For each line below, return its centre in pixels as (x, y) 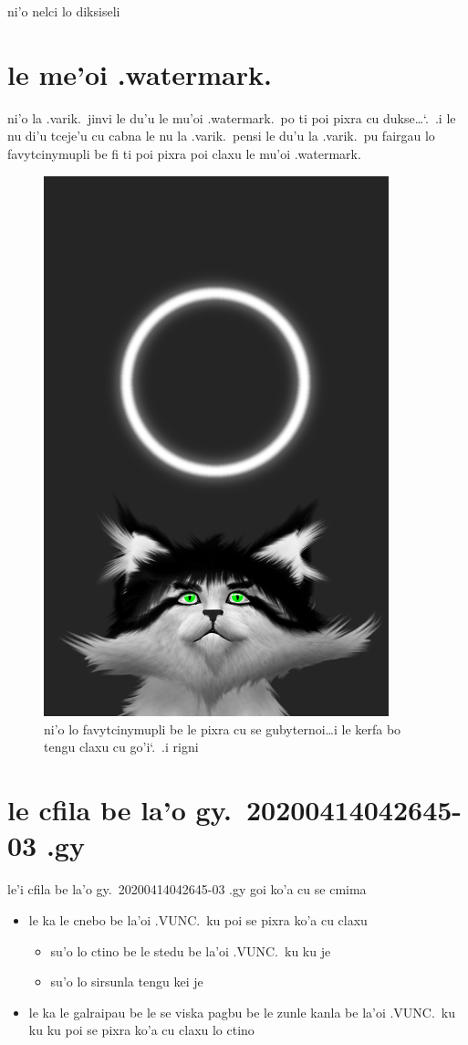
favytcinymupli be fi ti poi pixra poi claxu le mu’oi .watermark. (184, 153)
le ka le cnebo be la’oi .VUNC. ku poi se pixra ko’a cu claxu (198, 919)
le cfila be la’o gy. (120, 810)
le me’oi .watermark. (140, 74)
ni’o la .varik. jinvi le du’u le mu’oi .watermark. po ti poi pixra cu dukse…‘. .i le (232, 117)
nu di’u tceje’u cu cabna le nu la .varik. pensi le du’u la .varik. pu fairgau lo (221, 136)
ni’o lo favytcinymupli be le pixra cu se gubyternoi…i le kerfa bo (223, 728)
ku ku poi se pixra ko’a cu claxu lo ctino (141, 1030)
